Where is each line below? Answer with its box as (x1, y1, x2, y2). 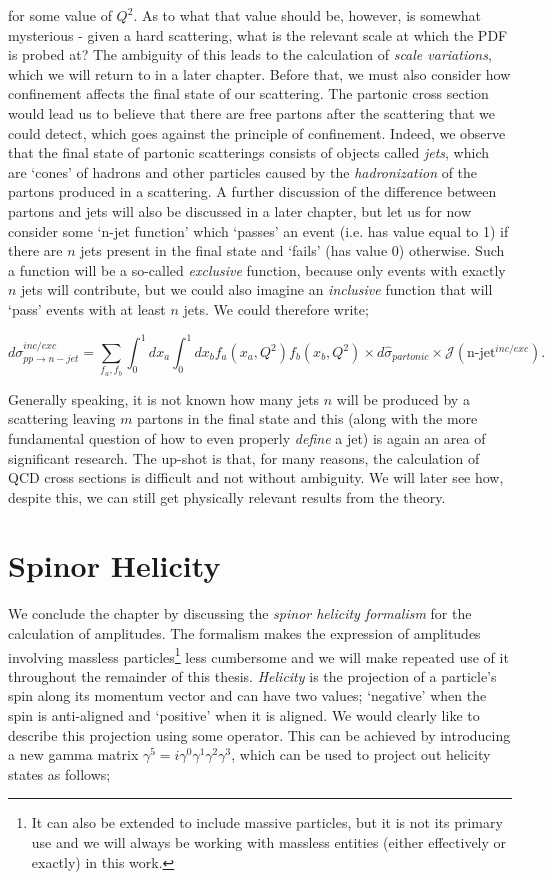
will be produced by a (336, 388, 470, 409)
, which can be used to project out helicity (231, 744, 491, 765)
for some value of (8, 5, 112, 25)
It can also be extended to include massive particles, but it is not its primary (31, 812, 503, 833)
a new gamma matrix (8, 744, 139, 765)
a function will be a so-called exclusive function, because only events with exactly (8, 259, 506, 280)
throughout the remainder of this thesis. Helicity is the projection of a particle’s (8, 665, 497, 686)
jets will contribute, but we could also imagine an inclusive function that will (21, 279, 493, 300)
